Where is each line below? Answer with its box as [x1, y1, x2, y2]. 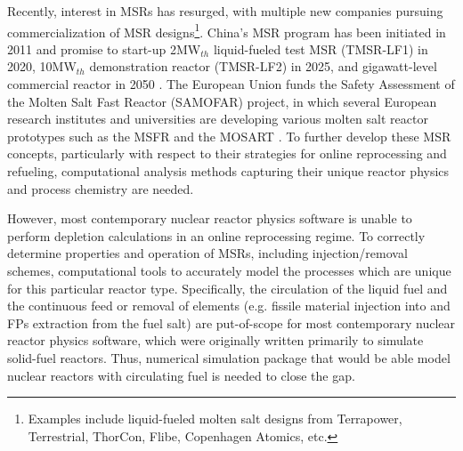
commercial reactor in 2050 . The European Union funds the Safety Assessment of [7, 75, 455, 93]
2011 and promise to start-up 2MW [7, 39, 201, 58]
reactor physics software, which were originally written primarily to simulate [7, 331, 424, 350]
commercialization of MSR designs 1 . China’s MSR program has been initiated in [7, 20, 446, 41]
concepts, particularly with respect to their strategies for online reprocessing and [7, 144, 447, 163]
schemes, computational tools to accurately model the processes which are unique [7, 261, 451, 279]
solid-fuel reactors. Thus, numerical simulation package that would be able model [7, 348, 451, 366]
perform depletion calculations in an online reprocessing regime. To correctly [7, 226, 426, 245]
